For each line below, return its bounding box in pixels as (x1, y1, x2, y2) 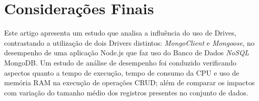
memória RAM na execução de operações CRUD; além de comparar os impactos (4, 77, 255, 88)
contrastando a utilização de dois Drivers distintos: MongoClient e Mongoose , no (4, 37, 255, 48)
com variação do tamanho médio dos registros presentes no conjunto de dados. (4, 87, 248, 97)
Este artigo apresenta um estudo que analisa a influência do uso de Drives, (4, 27, 237, 38)
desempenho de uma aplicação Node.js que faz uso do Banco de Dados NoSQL (4, 47, 249, 58)
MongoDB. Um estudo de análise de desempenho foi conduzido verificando (4, 57, 237, 68)
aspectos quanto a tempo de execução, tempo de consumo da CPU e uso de (4, 67, 240, 78)
